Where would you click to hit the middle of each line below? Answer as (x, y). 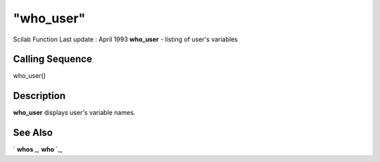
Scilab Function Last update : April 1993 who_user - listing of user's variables (126, 39)
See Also (33, 133)
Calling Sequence (53, 59)
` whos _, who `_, (38, 149)
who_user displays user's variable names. (74, 113)
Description (39, 96)
